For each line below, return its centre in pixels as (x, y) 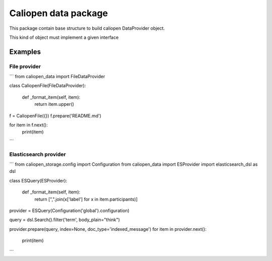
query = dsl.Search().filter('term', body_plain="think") (65, 220)
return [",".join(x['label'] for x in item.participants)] (86, 199)
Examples (25, 52)
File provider (25, 67)
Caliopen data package (59, 13)
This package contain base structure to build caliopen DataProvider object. (87, 28)
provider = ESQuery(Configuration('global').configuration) (69, 210)
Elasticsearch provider (38, 154)
